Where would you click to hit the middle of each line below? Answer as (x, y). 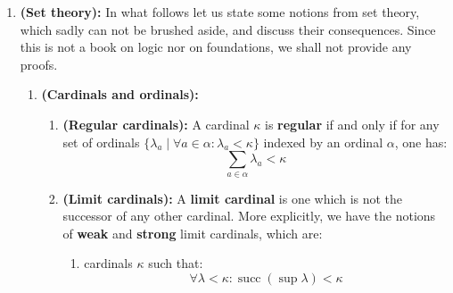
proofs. (39, 64)
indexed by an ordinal (323, 142)
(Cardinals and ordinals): (120, 94)
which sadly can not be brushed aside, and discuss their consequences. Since (228, 29)
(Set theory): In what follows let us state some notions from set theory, (220, 12)
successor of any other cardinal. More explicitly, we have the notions (249, 216)
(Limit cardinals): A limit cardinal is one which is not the (233, 198)
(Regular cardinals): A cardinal (156, 124)
